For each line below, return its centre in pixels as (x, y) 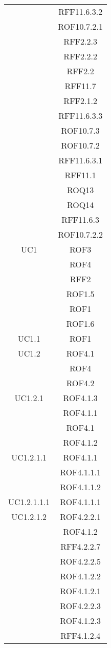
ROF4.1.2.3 (80, 621)
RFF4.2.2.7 (81, 546)
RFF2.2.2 (80, 56)
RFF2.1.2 (80, 101)
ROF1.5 (80, 294)
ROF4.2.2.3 (80, 606)
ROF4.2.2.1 (80, 517)
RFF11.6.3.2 (81, 12)
